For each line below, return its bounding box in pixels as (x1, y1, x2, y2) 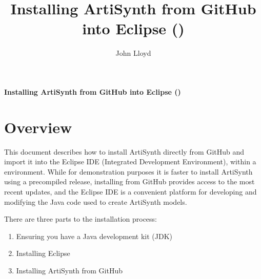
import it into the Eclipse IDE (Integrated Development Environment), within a (4, 156, 256, 167)
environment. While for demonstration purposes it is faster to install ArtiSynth (4, 166, 253, 177)
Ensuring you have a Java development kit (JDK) (16, 230, 173, 241)
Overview (4, 116, 72, 137)
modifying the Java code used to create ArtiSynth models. (4, 196, 187, 207)
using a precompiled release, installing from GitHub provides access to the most (4, 176, 255, 187)
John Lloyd (115, 48, 151, 58)
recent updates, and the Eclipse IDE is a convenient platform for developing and (4, 186, 257, 197)
